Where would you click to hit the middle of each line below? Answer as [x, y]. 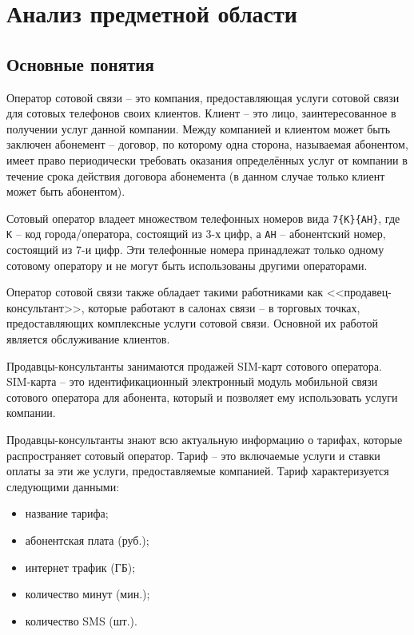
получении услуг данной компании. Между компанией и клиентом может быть [199, 128]
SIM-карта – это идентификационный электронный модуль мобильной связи [192, 381]
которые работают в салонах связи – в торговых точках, [224, 307]
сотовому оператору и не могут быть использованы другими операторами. [187, 265]
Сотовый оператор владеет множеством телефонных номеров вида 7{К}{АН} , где [203, 218]
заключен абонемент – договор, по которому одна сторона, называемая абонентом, [207, 144]
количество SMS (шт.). [81, 620]
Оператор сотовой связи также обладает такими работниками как [165, 292]
